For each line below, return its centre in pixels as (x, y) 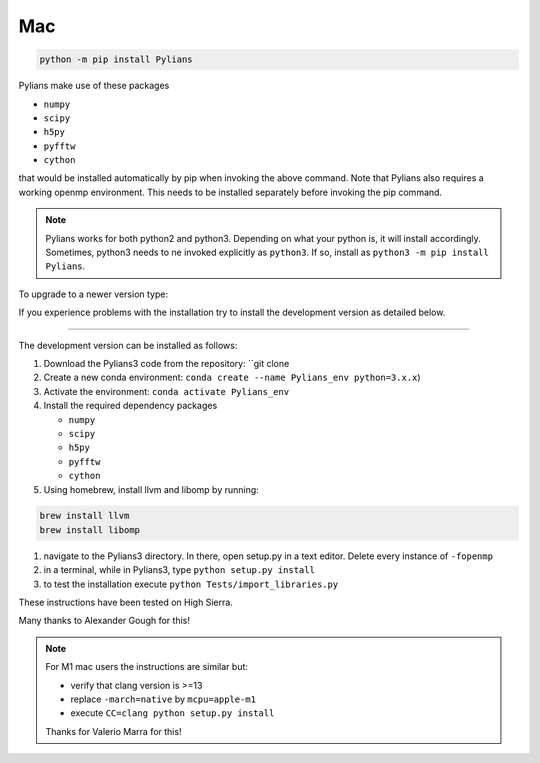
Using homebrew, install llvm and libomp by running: (151, 489)
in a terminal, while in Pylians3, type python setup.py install (179, 570)
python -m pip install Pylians (116, 59)
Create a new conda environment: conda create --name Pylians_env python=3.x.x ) (232, 377)
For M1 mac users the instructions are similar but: (147, 667)
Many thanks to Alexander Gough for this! (104, 621)
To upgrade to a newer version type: (93, 294)
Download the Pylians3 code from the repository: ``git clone (166, 363)
